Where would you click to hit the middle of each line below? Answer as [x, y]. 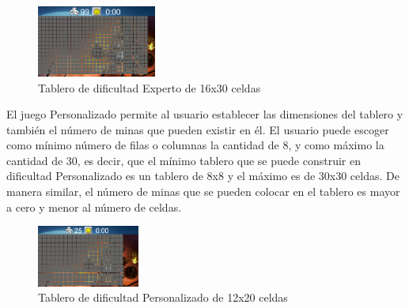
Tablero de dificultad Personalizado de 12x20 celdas [163, 297]
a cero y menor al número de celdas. [94, 207]
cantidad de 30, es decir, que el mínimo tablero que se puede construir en [184, 160]
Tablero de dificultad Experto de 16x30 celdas [150, 87]
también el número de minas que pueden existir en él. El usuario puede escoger [198, 129]
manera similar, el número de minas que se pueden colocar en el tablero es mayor [203, 192]
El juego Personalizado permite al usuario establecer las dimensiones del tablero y [205, 114]
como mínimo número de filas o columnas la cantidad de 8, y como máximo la [195, 145]
